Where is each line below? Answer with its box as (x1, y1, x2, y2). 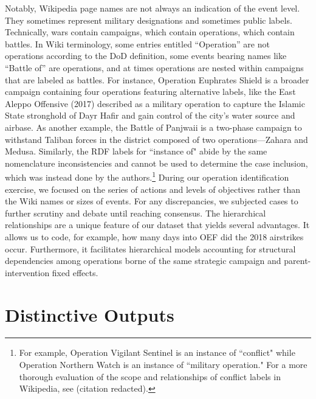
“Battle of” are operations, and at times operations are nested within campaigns (5, 61, 304, 74)
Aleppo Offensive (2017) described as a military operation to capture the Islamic (5, 97, 305, 109)
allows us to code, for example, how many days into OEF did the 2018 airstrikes (5, 230, 304, 243)
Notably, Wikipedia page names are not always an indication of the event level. (5, 2, 300, 14)
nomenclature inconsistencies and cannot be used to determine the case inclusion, (5, 156, 308, 169)
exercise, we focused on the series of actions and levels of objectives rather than (5, 182, 300, 195)
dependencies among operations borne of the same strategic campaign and (5, 254, 281, 267)
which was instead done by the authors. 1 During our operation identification (5, 169, 289, 183)
